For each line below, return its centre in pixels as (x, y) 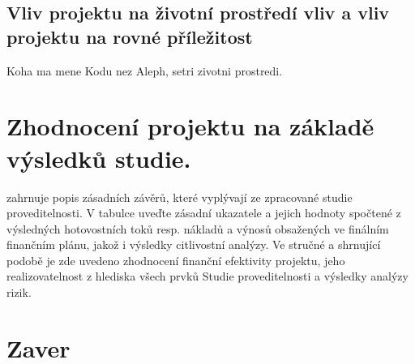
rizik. (19, 292)
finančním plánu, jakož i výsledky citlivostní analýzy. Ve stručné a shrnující (194, 244)
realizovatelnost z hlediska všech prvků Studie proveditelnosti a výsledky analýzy (207, 276)
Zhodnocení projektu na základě (190, 126)
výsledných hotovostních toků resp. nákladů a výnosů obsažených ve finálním (198, 228)
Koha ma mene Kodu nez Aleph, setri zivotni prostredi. (145, 70)
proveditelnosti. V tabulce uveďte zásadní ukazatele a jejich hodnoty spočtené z (204, 213)
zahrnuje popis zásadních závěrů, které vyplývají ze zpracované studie (180, 197)
